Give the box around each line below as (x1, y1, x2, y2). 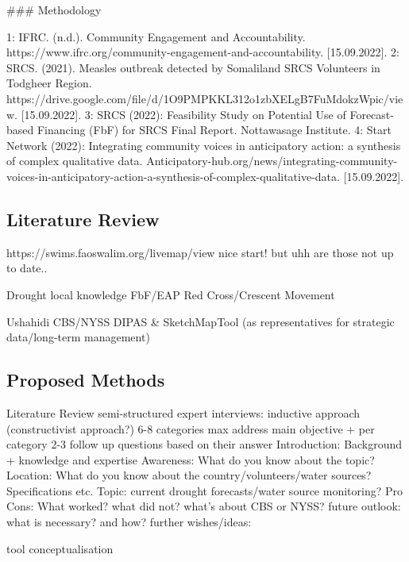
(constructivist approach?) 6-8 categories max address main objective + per (6, 420, 375, 437)
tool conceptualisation (6, 540, 114, 556)
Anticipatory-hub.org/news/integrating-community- (146, 152, 398, 169)
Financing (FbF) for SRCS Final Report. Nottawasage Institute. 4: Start (37, 121, 392, 138)
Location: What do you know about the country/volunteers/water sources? (6, 467, 372, 483)
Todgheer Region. (6, 75, 92, 91)
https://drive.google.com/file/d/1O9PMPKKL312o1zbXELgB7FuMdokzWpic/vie (6, 90, 403, 106)
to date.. (6, 260, 48, 276)
